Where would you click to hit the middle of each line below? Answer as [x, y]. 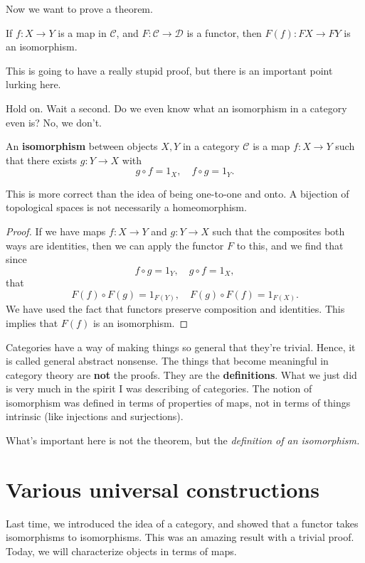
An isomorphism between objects [82, 146]
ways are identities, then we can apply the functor [115, 245]
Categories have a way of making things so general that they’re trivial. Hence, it [181, 347]
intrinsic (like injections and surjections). [95, 416]
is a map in [82, 32]
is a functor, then [224, 32]
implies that [32, 322]
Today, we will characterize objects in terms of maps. [121, 551]
